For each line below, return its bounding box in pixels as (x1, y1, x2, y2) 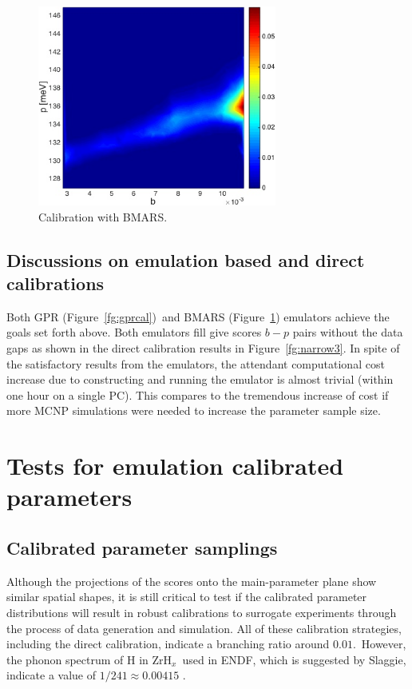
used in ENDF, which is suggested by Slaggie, (182, 651, 406, 667)
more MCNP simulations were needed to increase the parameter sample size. (6, 402, 381, 419)
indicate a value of (6, 667, 96, 683)
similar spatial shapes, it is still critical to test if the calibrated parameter (6, 588, 367, 605)
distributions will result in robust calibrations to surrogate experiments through (6, 604, 397, 620)
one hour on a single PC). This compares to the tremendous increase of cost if (6, 386, 389, 403)
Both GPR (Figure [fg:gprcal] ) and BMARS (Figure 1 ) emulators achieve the (6, 308, 390, 325)
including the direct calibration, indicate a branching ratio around (6, 635, 330, 652)
